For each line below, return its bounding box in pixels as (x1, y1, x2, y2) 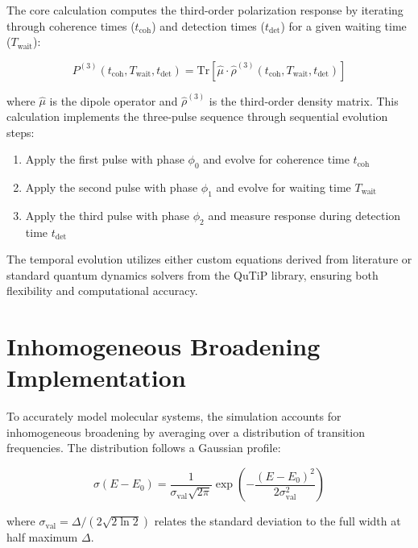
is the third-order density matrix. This (209, 92, 399, 109)
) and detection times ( (151, 17, 265, 34)
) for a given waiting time (280, 17, 407, 34)
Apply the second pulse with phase (25, 179, 198, 196)
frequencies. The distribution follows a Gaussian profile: (6, 439, 281, 456)
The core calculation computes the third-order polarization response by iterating (6, 2, 404, 18)
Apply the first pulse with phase (25, 151, 184, 168)
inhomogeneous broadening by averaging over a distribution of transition (6, 423, 365, 440)
